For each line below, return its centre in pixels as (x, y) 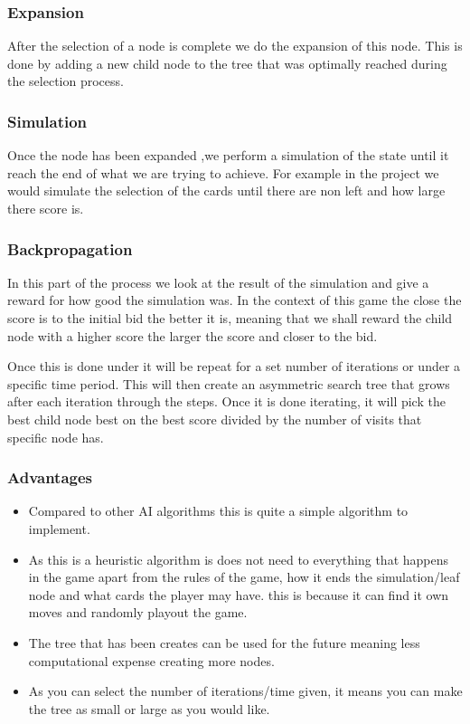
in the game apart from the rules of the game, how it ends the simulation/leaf (244, 577)
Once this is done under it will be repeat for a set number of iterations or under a (234, 366)
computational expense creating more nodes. (151, 660)
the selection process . (66, 81)
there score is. (46, 208)
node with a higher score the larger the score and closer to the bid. (193, 335)
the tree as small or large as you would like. (149, 708)
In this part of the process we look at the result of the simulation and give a (218, 282)
